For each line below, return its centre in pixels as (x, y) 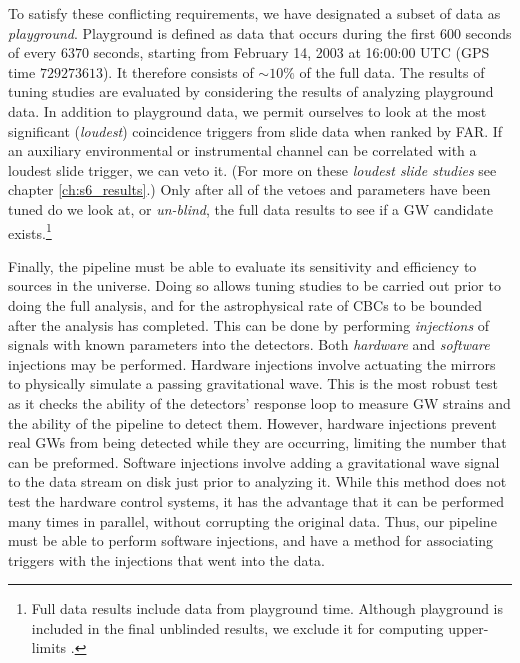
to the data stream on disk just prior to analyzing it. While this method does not (257, 481)
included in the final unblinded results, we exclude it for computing (237, 627)
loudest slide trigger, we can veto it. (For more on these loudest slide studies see (252, 169)
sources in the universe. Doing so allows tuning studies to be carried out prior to (254, 285)
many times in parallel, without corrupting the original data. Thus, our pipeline (252, 520)
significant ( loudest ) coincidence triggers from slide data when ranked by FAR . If (255, 130)
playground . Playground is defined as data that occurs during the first (222, 32)
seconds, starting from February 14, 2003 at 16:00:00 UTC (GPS (291, 52)
